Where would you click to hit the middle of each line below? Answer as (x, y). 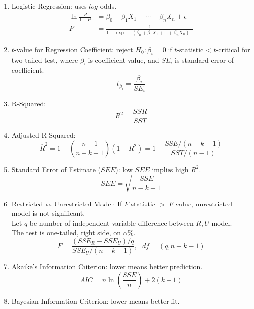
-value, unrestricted (203, 203)
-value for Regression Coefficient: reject (74, 49)
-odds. (107, 6)
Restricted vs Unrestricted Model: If (67, 203)
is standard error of (204, 59)
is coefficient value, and (124, 59)
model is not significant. (48, 213)
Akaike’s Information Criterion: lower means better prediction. (107, 266)
